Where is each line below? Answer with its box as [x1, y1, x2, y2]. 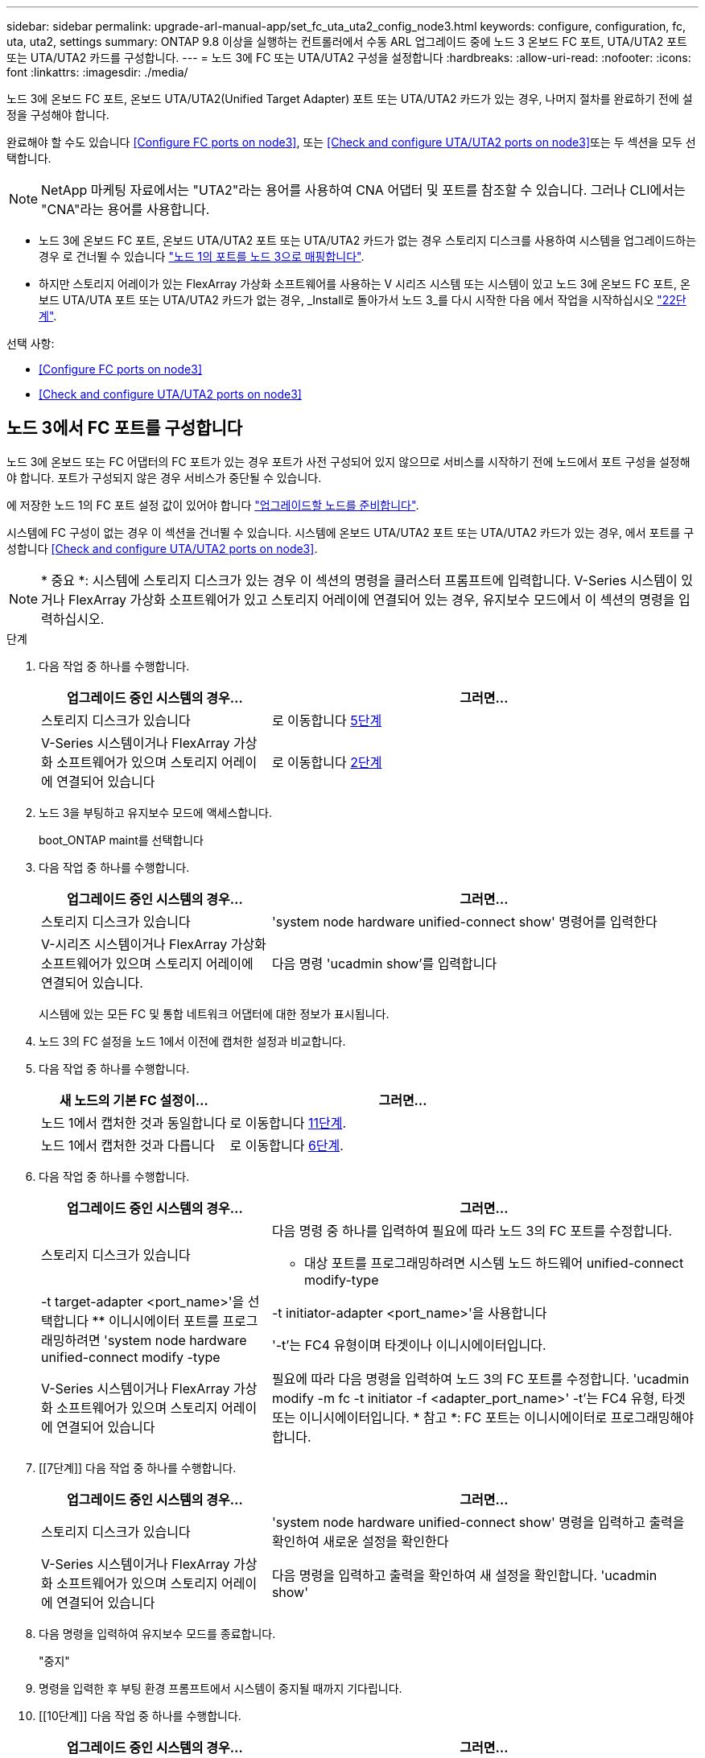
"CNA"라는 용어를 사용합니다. [41, 201, 210, 217]
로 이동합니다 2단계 [271, 753, 382, 770]
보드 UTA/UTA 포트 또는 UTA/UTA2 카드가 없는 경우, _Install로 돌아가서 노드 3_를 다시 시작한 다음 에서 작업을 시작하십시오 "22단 [39, 293, 686, 307]
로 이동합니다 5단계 [271, 712, 382, 728]
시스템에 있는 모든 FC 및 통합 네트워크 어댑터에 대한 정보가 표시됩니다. [39, 1006, 390, 1021]
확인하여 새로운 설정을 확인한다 [271, 1533, 449, 1550]
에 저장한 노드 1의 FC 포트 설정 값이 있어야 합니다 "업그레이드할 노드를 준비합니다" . [6, 497, 419, 512]
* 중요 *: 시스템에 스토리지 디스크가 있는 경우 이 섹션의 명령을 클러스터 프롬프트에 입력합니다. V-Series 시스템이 [41, 572, 678, 588]
